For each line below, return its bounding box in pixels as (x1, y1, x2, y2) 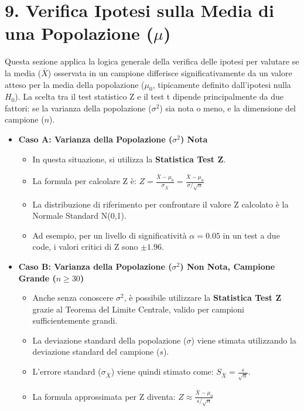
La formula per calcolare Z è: (32, 175, 136, 187)
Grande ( (18, 271, 56, 284)
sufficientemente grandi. (32, 314, 118, 327)
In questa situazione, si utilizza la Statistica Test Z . (32, 152, 226, 165)
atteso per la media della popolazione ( (5, 78, 145, 90)
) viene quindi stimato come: (111, 365, 214, 378)
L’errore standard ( (32, 365, 101, 378)
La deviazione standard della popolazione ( (32, 334, 187, 346)
